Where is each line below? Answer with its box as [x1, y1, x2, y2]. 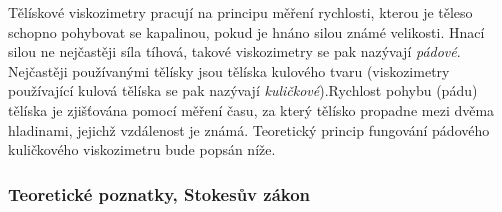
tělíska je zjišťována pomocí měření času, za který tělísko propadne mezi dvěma [8, 99, 495, 120]
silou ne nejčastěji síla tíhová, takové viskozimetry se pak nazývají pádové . [8, 41, 461, 62]
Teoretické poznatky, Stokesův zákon [8, 181, 311, 206]
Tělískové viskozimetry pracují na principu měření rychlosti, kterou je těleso [8, 2, 473, 22]
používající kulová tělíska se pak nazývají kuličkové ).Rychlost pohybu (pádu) [8, 80, 478, 101]
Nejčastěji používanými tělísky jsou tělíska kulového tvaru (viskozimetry [8, 60, 450, 81]
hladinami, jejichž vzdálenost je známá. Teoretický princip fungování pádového [8, 119, 490, 140]
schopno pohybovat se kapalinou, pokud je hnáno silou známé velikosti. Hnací [8, 21, 485, 42]
